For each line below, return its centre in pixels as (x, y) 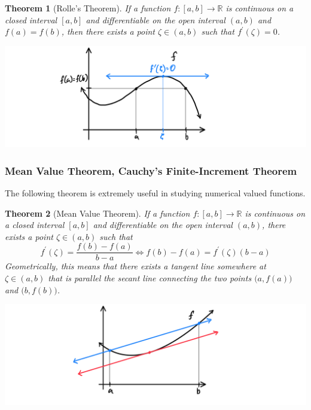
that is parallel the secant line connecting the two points (150, 277)
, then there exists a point (108, 31)
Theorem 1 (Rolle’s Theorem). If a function (88, 8)
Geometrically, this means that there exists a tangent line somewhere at (135, 266)
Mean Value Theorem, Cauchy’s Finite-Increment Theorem (151, 170)
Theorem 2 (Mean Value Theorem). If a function (97, 213)
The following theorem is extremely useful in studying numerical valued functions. (155, 192)
